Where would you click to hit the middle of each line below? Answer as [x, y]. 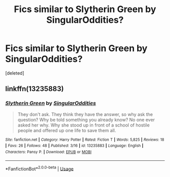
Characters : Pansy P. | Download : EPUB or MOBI [49, 152]
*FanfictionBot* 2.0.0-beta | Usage [39, 168]
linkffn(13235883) [35, 89]
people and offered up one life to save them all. [67, 130]
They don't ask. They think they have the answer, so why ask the [85, 114]
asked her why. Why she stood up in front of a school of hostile [84, 125]
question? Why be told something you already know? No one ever [86, 120]
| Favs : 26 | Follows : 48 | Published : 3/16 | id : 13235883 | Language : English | [74, 146]
